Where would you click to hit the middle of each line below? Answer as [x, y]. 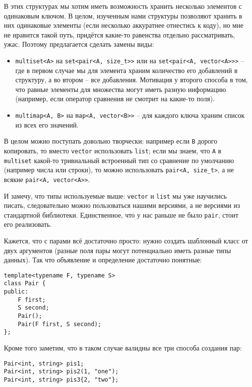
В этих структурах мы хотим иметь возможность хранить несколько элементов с [123, 6]
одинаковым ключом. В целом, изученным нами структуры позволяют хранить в [123, 15]
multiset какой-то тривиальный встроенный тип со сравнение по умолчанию [119, 160]
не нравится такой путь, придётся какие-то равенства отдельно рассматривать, [119, 34]
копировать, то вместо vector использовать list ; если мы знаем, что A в [113, 150]
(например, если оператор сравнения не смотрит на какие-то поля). [115, 99]
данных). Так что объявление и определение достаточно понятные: [103, 260]
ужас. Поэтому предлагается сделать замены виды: [79, 44]
